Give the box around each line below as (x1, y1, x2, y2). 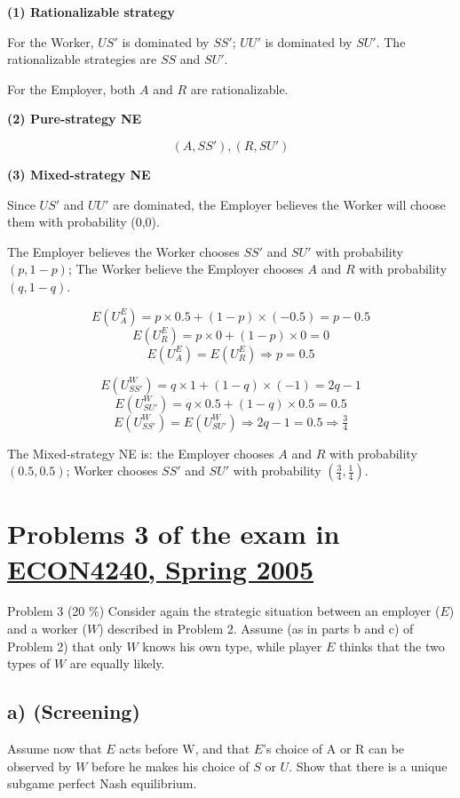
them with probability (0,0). (7, 212, 160, 231)
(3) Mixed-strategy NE (7, 164, 151, 183)
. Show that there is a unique (289, 756, 448, 775)
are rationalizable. (190, 79, 289, 98)
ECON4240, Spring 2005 (7, 550, 313, 587)
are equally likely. (69, 654, 165, 673)
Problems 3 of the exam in (7, 515, 340, 552)
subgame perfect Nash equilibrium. (7, 774, 197, 793)
